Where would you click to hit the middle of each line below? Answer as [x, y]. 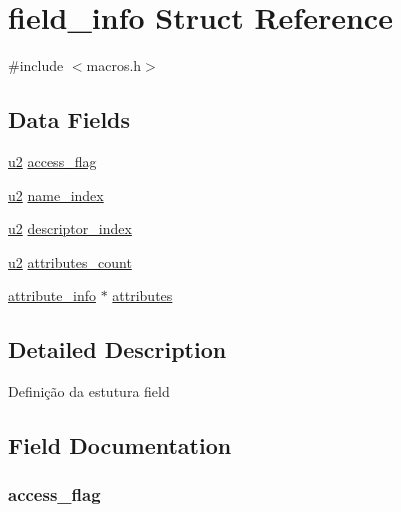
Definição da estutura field [89, 391]
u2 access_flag [52, 160]
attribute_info [52, 295]
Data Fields [69, 119]
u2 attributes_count [70, 261]
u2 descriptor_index [70, 228]
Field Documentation [120, 445]
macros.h [114, 65]
